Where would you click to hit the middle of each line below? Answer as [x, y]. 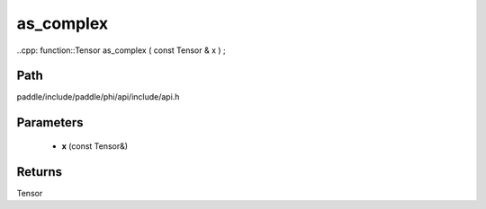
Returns [40, 172]
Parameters [50, 122]
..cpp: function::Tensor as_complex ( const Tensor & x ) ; [121, 50]
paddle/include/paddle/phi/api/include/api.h [98, 97]
